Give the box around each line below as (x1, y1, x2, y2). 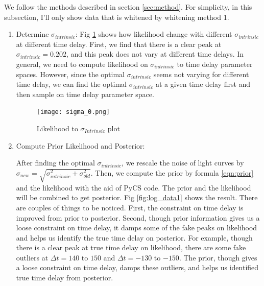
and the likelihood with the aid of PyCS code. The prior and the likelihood (16, 182, 251, 193)
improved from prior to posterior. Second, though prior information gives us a (16, 212, 260, 223)
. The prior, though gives (179, 252, 257, 263)
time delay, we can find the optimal (16, 79, 127, 89)
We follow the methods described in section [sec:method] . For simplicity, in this (4, 2, 252, 12)
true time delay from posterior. (16, 272, 113, 283)
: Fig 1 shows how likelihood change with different (75, 29, 232, 39)
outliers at (16, 252, 49, 263)
